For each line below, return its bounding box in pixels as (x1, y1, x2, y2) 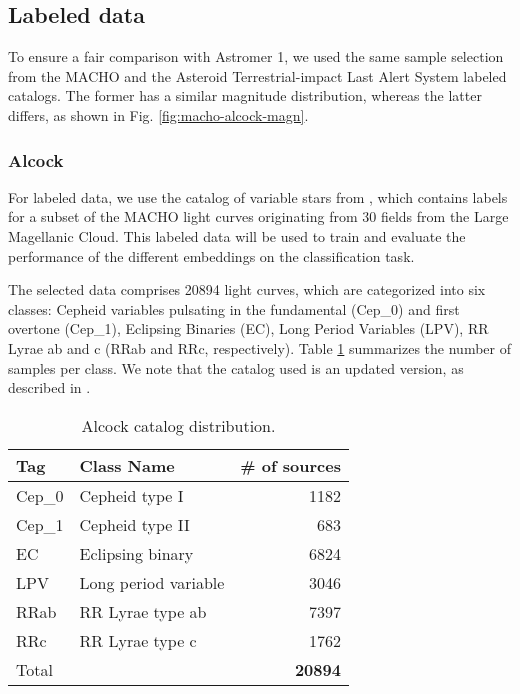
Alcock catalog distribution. (81, 413, 276, 437)
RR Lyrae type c (79, 628, 197, 652)
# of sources (240, 453, 341, 477)
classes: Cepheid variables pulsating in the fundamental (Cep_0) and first (8, 298, 460, 319)
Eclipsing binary (79, 541, 194, 565)
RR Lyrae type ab (79, 599, 207, 623)
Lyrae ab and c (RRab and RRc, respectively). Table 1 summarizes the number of (8, 337, 511, 358)
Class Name (79, 453, 175, 477)
